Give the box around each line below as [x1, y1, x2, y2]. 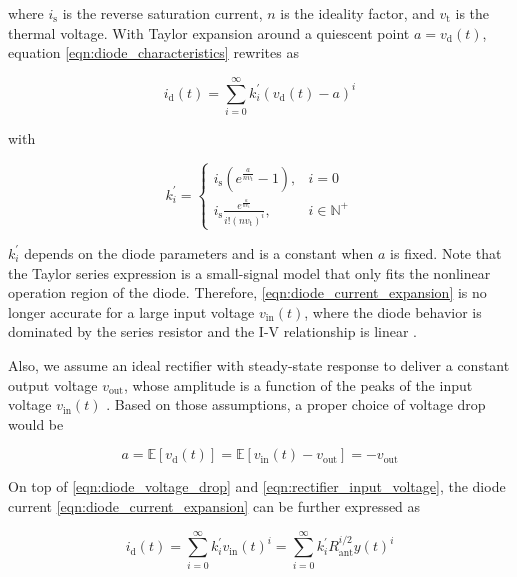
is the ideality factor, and [280, 3, 435, 23]
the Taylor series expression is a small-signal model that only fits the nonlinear [8, 262, 491, 283]
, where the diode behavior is [304, 301, 482, 322]
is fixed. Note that [390, 242, 502, 263]
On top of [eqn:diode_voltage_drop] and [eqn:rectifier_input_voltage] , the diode [8, 476, 506, 497]
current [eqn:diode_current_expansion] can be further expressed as [8, 495, 421, 516]
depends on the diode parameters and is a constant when [24, 242, 374, 263]
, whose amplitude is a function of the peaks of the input [123, 374, 473, 395]
